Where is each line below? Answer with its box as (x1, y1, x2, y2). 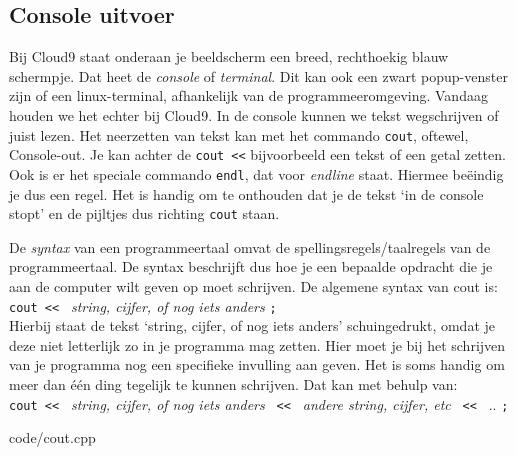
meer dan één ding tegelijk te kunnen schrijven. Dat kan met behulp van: (9, 374, 458, 395)
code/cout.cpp (9, 427, 96, 448)
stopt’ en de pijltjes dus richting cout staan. (9, 203, 280, 224)
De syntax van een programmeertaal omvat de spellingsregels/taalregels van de (9, 236, 491, 257)
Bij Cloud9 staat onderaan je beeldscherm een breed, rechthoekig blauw (9, 46, 449, 67)
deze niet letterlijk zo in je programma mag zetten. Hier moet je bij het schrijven (9, 334, 506, 355)
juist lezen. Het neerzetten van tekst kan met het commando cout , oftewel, (9, 124, 469, 145)
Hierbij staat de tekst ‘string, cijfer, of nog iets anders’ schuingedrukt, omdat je (9, 315, 496, 336)
